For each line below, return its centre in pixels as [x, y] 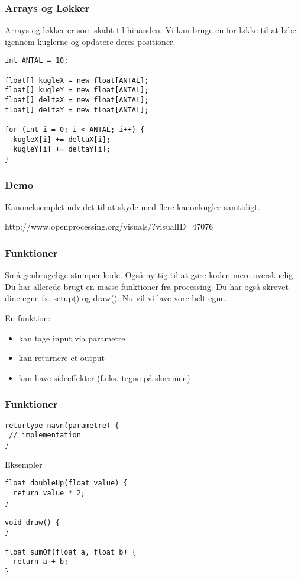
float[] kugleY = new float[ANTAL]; [77, 90]
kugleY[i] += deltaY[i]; [62, 149]
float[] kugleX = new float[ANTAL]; [77, 80]
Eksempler [24, 464]
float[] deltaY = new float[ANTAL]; [77, 110]
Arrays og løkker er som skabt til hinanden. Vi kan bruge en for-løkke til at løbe [150, 30]
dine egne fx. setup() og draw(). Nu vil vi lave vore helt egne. [116, 298]
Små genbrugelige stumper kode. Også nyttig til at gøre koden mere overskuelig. [150, 275]
